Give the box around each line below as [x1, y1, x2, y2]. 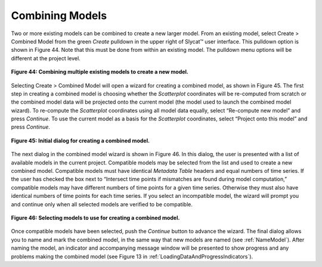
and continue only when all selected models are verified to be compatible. [11, 200, 193, 208]
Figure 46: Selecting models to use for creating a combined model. [11, 214, 180, 221]
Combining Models [11, 9, 107, 22]
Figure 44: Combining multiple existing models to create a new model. [11, 69, 189, 76]
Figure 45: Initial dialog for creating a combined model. [11, 137, 150, 144]
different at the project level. [11, 54, 80, 62]
